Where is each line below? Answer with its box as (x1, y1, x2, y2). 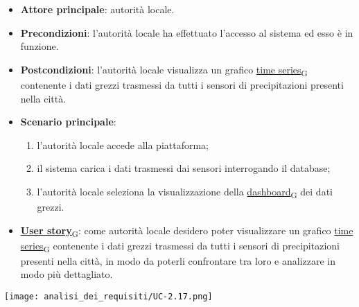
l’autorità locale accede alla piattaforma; (37, 137, 209, 152)
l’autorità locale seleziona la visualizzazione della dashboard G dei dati (37, 184, 333, 200)
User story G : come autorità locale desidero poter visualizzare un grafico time (20, 222, 353, 239)
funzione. (20, 39, 59, 53)
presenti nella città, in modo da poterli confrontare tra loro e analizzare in (20, 253, 335, 267)
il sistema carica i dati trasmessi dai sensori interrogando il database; (37, 161, 331, 175)
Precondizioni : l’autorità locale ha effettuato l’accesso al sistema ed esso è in (20, 25, 353, 40)
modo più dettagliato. (20, 267, 113, 281)
